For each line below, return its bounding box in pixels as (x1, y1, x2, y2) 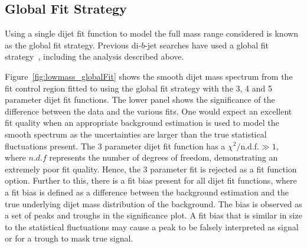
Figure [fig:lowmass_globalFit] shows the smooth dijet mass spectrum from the (5, 70, 293, 82)
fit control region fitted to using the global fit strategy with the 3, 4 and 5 (5, 81, 272, 94)
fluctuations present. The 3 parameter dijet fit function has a (5, 139, 226, 152)
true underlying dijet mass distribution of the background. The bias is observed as (5, 197, 302, 210)
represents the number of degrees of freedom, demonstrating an (49, 151, 278, 164)
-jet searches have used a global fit (145, 38, 269, 51)
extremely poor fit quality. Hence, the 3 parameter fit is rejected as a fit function (5, 162, 297, 175)
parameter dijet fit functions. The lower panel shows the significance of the (5, 93, 275, 106)
